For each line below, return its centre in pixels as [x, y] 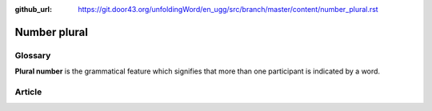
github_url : [33, 9]
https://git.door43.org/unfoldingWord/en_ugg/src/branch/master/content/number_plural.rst [228, 9]
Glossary [33, 55]
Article [28, 92]
